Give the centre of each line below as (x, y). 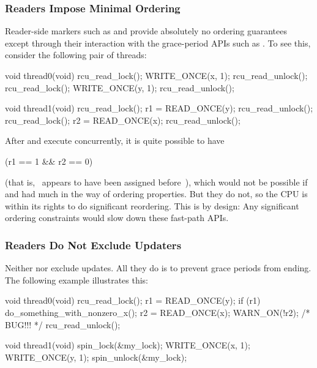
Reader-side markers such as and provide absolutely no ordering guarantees (146, 31)
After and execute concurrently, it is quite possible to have (115, 141)
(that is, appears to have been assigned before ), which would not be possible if (156, 182)
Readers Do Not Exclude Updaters (93, 245)
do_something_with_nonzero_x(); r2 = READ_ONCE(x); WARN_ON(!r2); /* (158, 312)
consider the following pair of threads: (76, 55)
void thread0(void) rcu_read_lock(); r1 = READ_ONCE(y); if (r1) (133, 300)
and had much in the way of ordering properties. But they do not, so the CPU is (156, 194)
